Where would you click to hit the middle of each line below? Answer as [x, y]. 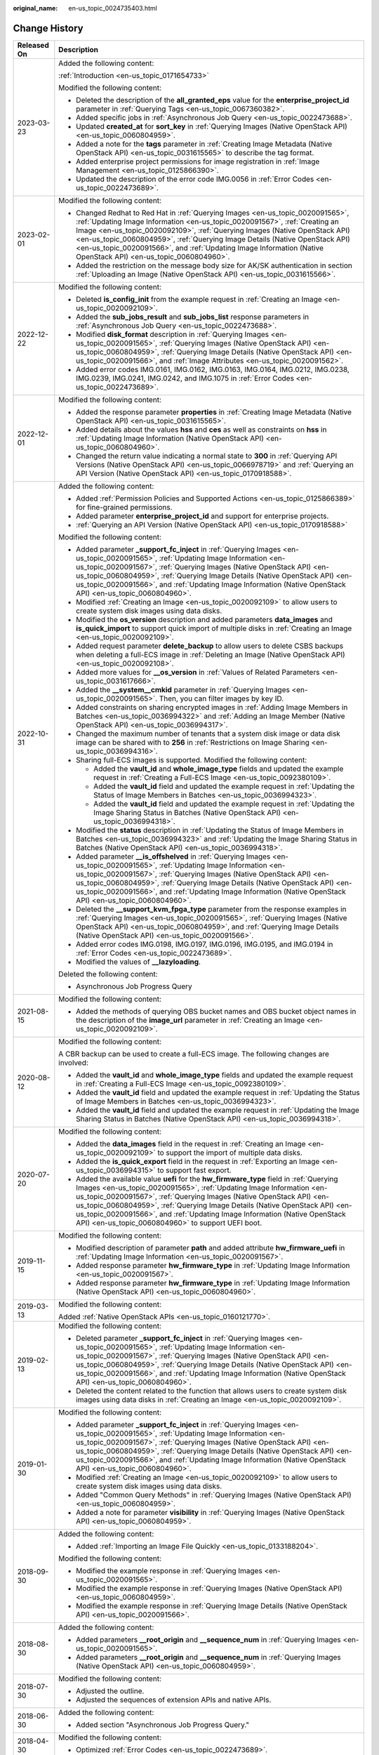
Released [33, 45]
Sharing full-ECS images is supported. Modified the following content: [192, 760]
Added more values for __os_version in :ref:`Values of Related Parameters [198, 672]
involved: [74, 1062]
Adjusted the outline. [110, 1690]
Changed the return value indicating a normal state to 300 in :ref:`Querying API [207, 456]
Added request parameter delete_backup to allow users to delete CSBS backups [210, 646]
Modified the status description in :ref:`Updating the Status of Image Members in [210, 830]
